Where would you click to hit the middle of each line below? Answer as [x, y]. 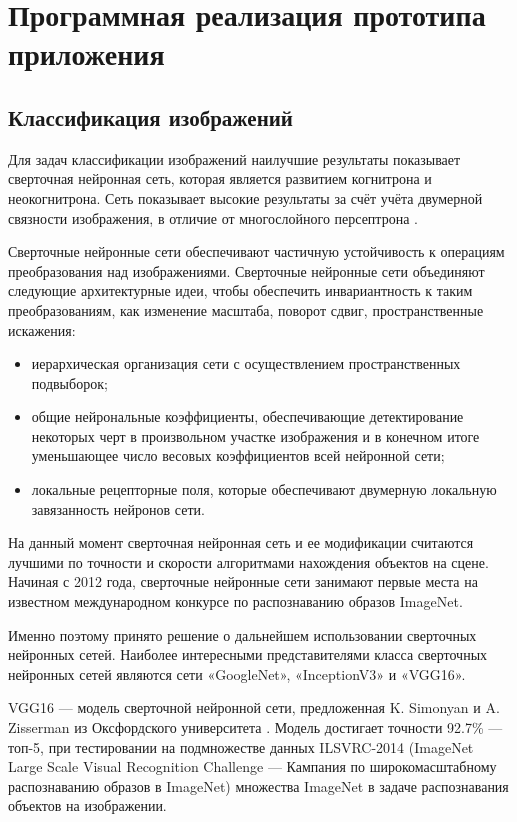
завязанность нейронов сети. [118, 508]
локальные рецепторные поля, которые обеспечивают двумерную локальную [264, 489]
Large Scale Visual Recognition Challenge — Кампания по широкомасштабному [252, 766]
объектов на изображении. [87, 805]
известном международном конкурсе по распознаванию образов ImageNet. [235, 601]
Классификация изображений [150, 116]
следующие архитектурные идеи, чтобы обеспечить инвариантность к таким [240, 290]
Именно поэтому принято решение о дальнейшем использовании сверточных [242, 634]
